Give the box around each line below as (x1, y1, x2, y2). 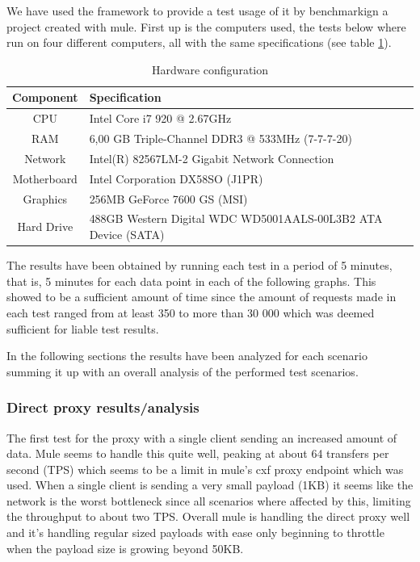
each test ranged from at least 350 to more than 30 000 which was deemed (6, 304, 375, 321)
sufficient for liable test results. (6, 320, 159, 337)
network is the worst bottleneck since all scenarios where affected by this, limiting (6, 492, 411, 509)
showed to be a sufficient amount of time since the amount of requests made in (6, 288, 397, 305)
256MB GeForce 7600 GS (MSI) (89, 190, 248, 207)
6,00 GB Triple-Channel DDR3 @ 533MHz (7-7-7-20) (89, 130, 352, 147)
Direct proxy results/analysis (6, 397, 199, 417)
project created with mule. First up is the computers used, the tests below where (6, 18, 406, 35)
